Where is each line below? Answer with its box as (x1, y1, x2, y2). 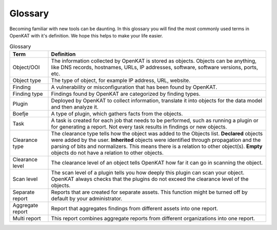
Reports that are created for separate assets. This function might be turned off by (51, 189, 248, 196)
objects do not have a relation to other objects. (51, 149, 164, 156)
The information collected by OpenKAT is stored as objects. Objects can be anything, (51, 57, 256, 64)
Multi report (12, 215, 41, 222)
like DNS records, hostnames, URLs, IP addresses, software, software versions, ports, (51, 64, 259, 71)
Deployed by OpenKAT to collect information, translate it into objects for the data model (51, 97, 263, 104)
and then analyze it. (51, 103, 98, 110)
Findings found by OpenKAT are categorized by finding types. (51, 90, 201, 97)
